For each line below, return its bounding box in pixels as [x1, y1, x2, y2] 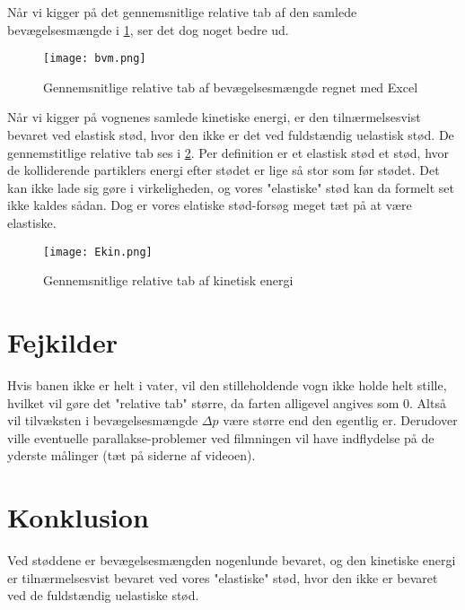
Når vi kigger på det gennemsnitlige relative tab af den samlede [7, 3, 357, 21]
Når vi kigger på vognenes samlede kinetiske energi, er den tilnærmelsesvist [7, 108, 421, 126]
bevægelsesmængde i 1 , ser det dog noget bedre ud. [7, 20, 289, 39]
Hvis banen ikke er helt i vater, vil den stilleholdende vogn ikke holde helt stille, [7, 375, 447, 394]
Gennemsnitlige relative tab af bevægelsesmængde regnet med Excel [43, 77, 418, 96]
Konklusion [7, 499, 149, 536]
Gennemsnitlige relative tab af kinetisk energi [43, 271, 294, 290]
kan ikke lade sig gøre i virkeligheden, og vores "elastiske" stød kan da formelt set [7, 178, 454, 196]
